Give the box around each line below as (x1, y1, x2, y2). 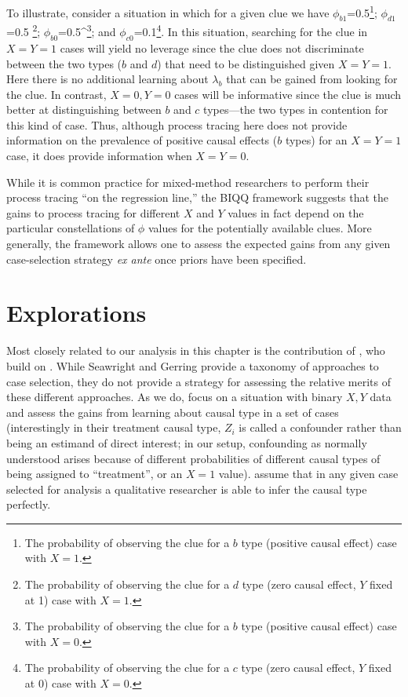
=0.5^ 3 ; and (58, 21, 116, 40)
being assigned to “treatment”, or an (6, 465, 183, 482)
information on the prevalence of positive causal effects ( (6, 132, 278, 148)
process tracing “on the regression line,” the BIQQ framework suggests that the (6, 189, 389, 206)
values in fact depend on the (228, 204, 364, 221)
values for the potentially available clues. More (148, 220, 372, 236)
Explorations (6, 297, 147, 329)
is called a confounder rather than (239, 419, 402, 436)
